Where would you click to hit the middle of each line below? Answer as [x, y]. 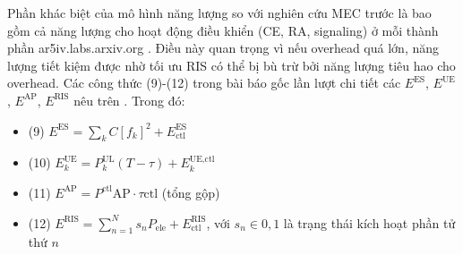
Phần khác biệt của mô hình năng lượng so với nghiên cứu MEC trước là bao [219, 13]
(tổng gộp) [191, 192]
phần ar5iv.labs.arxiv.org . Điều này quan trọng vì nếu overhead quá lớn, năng [223, 48]
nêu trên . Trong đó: [129, 100]
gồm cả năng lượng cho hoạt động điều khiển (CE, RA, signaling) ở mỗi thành [223, 30]
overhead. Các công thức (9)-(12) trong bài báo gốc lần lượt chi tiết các [204, 83]
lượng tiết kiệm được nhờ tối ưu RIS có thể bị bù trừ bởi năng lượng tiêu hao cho [231, 65]
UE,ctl [202, 159]
